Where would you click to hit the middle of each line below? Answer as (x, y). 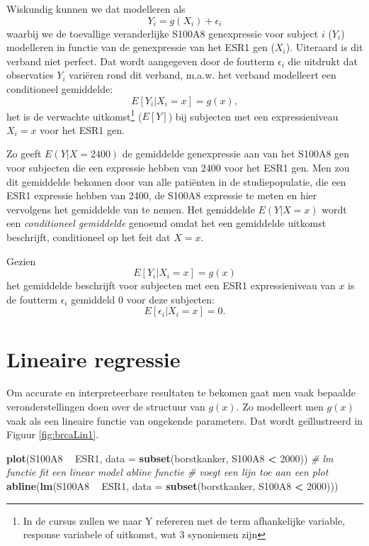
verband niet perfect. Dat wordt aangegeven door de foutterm (141, 61)
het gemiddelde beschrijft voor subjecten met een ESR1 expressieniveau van (171, 285)
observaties (30, 75)
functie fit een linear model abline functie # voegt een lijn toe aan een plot (168, 472)
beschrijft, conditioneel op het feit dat (89, 236)
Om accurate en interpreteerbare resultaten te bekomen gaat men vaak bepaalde (181, 392)
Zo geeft (24, 154)
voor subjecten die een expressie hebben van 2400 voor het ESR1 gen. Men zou (178, 167)
